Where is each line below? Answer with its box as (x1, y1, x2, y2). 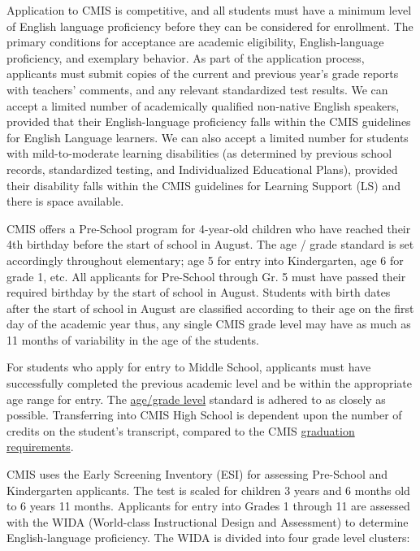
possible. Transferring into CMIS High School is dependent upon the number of (6, 406, 402, 423)
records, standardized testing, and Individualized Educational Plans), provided (6, 160, 398, 177)
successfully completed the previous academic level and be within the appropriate (6, 375, 412, 392)
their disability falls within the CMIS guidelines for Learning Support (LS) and (6, 176, 401, 193)
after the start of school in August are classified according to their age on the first (6, 299, 414, 316)
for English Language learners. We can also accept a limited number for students (6, 128, 409, 145)
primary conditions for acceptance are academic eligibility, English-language (6, 33, 384, 50)
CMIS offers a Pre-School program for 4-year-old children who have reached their (6, 219, 411, 236)
